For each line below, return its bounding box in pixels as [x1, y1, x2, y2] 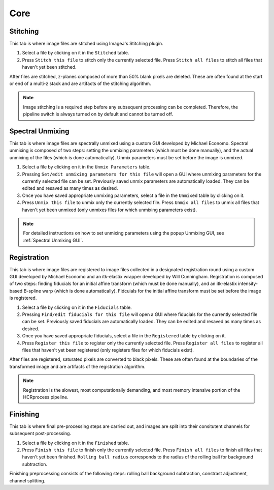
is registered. [9, 295, 37, 301]
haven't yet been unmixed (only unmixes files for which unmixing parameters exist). [22, 207, 197, 213]
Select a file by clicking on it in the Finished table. [22, 440, 129, 446]
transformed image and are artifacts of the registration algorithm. [9, 363, 146, 369]
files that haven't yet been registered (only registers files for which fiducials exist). [22, 347, 194, 353]
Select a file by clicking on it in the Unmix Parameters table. [22, 164, 151, 170]
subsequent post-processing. [9, 430, 71, 437]
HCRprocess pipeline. [23, 394, 68, 400]
